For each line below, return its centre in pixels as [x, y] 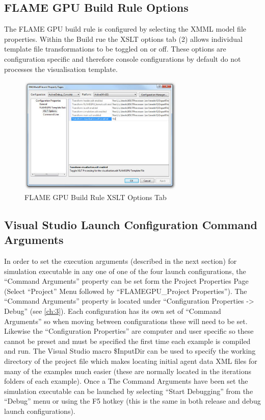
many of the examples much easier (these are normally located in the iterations [128, 371]
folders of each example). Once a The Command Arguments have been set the [126, 381]
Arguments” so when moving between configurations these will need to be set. [126, 321]
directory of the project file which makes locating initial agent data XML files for [131, 361]
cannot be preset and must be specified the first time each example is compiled [127, 341]
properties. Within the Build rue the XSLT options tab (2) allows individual [123, 39]
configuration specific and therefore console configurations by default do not [123, 58]
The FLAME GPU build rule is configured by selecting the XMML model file [125, 29]
